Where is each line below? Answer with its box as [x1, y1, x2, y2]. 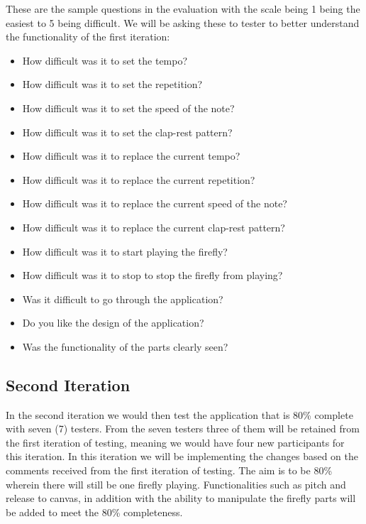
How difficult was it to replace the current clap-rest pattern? [22, 219, 285, 234]
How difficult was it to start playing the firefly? [22, 244, 228, 258]
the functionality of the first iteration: [6, 29, 170, 44]
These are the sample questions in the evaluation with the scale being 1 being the [6, 1, 360, 16]
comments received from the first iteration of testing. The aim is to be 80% [6, 463, 333, 478]
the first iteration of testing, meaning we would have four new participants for [6, 435, 345, 449]
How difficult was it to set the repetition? [22, 77, 203, 92]
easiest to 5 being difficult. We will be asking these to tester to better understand [6, 15, 360, 30]
